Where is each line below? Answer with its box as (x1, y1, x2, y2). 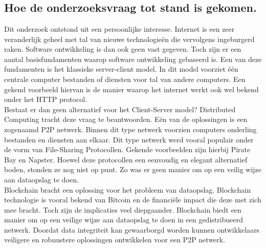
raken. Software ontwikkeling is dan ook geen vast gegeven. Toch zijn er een (4, 44, 241, 54)
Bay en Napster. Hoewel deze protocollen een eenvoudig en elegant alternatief (4, 154, 248, 164)
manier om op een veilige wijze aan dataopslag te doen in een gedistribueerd (4, 214, 243, 225)
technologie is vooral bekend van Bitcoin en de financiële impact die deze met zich (4, 194, 261, 205)
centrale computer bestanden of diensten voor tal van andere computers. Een (4, 73, 246, 84)
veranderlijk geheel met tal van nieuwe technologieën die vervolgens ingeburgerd (4, 33, 255, 44)
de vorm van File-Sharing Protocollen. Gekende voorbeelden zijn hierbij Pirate (4, 144, 251, 155)
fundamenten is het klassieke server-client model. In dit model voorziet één (4, 64, 238, 74)
